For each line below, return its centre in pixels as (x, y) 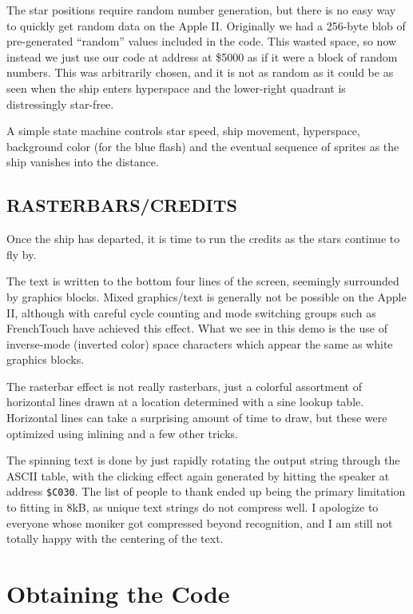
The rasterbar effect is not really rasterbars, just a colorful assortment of (184, 386)
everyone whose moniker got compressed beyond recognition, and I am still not (200, 522)
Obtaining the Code (118, 594)
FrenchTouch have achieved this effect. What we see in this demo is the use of (197, 328)
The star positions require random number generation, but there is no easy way (201, 10)
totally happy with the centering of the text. (115, 538)
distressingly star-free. (60, 104)
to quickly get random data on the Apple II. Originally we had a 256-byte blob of (206, 25)
